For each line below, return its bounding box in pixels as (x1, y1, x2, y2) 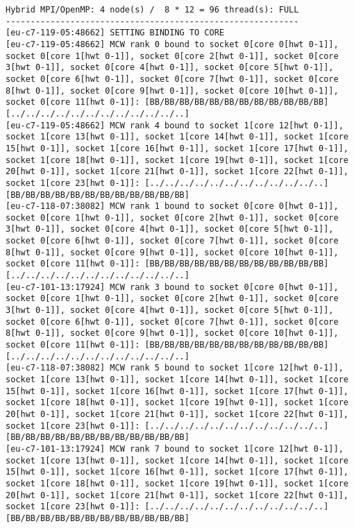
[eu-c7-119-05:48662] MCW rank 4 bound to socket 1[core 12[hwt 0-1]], (6, 120, 344, 130)
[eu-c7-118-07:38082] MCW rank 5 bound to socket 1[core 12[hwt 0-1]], (6, 363, 344, 373)
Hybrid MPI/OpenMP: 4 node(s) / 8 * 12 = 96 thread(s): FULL (6, 5, 299, 15)
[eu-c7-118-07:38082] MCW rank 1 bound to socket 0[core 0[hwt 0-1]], (6, 201, 339, 212)
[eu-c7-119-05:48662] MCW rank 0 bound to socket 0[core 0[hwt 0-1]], (6, 39, 339, 49)
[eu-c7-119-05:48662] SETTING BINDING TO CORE (6, 28, 224, 38)
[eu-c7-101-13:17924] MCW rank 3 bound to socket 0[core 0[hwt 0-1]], (6, 282, 339, 292)
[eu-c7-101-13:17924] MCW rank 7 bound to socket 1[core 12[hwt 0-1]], (6, 443, 344, 454)
